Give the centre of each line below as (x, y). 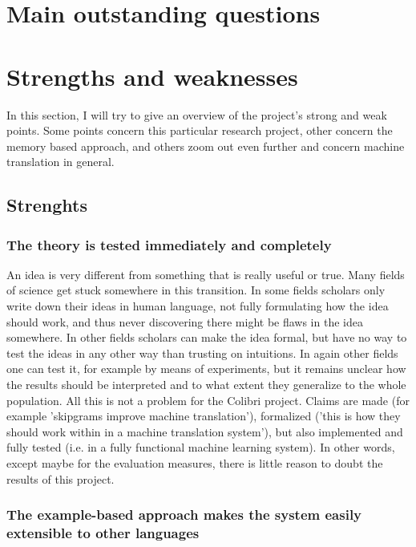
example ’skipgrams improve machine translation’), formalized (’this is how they (204, 416)
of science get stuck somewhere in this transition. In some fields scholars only (196, 290)
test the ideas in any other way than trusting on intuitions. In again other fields (202, 353)
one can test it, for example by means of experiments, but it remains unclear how (206, 369)
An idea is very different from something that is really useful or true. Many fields (206, 274)
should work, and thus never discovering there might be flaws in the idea (185, 321)
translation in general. (61, 162)
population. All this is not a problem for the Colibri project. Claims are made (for (208, 400)
